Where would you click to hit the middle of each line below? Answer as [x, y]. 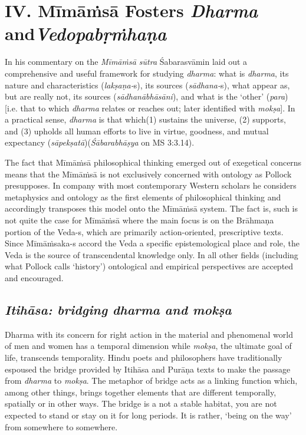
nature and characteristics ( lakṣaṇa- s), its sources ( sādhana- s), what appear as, [147, 85]
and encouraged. [34, 278]
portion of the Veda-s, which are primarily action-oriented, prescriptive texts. [144, 231]
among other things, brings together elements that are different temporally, [141, 392]
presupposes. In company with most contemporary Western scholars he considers [151, 185]
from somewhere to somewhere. [61, 426]
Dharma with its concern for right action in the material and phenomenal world [149, 334]
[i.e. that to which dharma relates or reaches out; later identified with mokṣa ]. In [150, 108]
